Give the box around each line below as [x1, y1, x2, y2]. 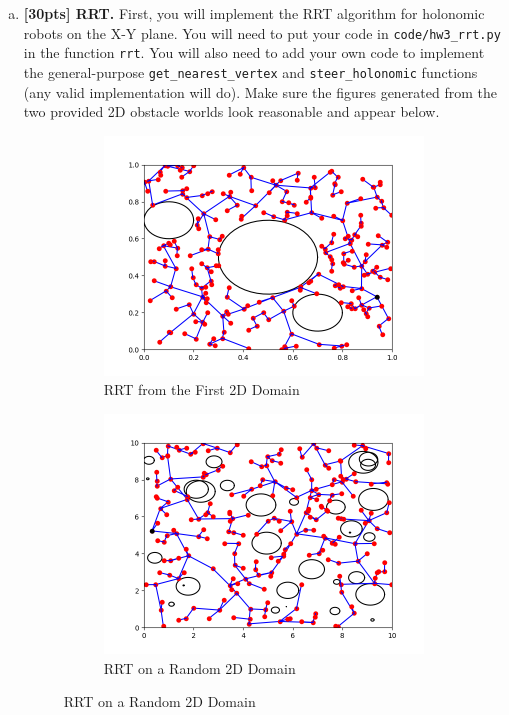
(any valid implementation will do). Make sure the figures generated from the [23, 81, 497, 102]
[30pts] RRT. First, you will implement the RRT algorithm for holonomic [23, 3, 485, 23]
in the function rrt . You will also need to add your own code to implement [23, 42, 485, 63]
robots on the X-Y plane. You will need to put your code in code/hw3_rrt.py [23, 22, 501, 43]
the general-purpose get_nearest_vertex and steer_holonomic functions [23, 61, 478, 82]
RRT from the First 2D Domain [103, 379, 300, 400]
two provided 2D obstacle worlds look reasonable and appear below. [23, 101, 440, 122]
